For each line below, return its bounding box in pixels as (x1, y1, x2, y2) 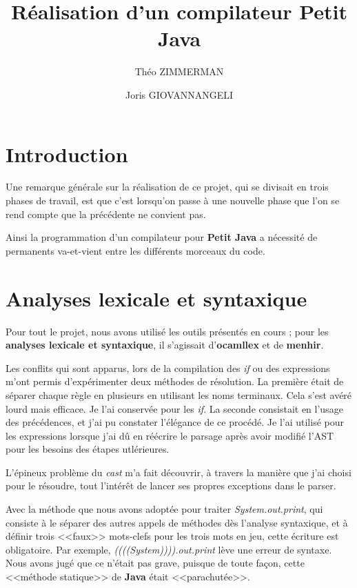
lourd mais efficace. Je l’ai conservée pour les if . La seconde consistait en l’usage (6, 401, 343, 415)
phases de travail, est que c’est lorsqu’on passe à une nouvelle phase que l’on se (6, 193, 340, 208)
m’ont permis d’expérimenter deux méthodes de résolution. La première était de (6, 374, 344, 389)
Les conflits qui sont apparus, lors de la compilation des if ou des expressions (6, 360, 330, 375)
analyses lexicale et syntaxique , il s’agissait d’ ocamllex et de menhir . (6, 337, 324, 352)
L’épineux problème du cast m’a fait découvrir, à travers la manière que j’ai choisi (6, 464, 351, 479)
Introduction (6, 139, 128, 168)
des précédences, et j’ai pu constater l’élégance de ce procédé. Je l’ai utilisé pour (6, 415, 344, 429)
